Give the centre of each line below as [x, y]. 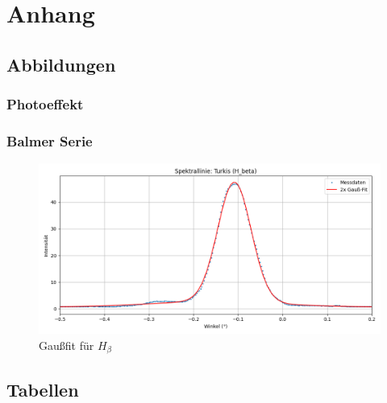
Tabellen [43, 389]
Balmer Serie [50, 140]
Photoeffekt [45, 104]
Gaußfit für [67, 345]
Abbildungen [61, 64]
